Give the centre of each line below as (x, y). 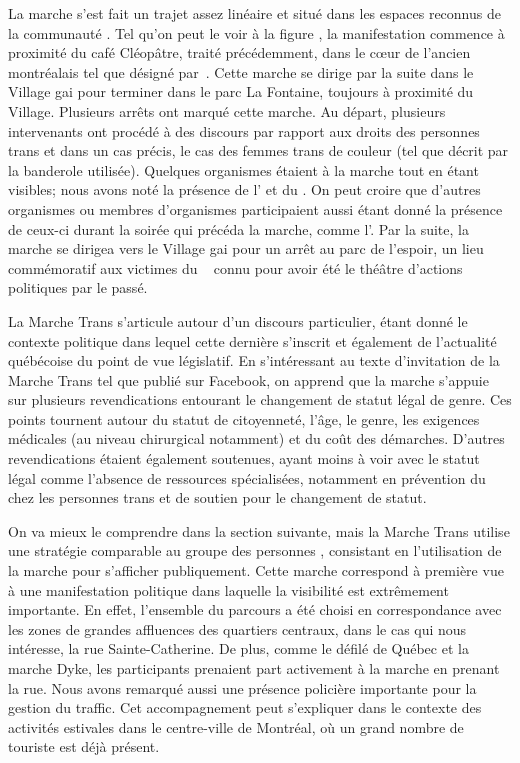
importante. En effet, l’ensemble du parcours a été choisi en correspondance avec (255, 609)
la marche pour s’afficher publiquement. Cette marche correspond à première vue (256, 570)
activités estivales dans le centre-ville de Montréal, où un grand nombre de (236, 726)
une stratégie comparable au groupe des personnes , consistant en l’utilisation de (255, 550)
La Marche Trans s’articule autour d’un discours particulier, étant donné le (238, 320)
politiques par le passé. (78, 287)
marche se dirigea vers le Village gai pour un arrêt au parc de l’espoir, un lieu (246, 248)
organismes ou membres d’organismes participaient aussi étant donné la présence (255, 208)
